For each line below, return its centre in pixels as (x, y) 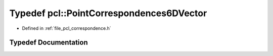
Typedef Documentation (49, 43)
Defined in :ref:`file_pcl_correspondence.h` (66, 28)
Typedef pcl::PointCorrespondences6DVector (108, 13)
